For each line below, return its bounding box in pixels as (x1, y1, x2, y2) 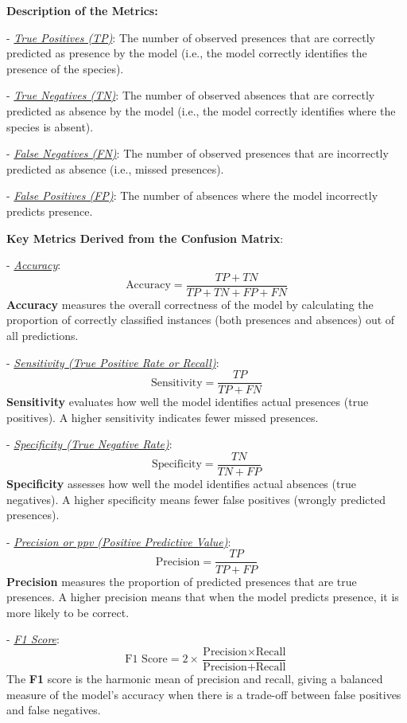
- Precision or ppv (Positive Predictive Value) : (6, 533, 231, 549)
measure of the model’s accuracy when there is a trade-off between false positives (6, 686, 401, 702)
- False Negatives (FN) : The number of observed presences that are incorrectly (6, 145, 389, 162)
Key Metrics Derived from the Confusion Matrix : (6, 229, 284, 246)
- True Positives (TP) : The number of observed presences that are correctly (6, 29, 375, 45)
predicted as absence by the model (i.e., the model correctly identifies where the (6, 102, 396, 119)
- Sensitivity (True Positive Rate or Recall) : (6, 354, 219, 370)
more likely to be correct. (6, 604, 130, 620)
